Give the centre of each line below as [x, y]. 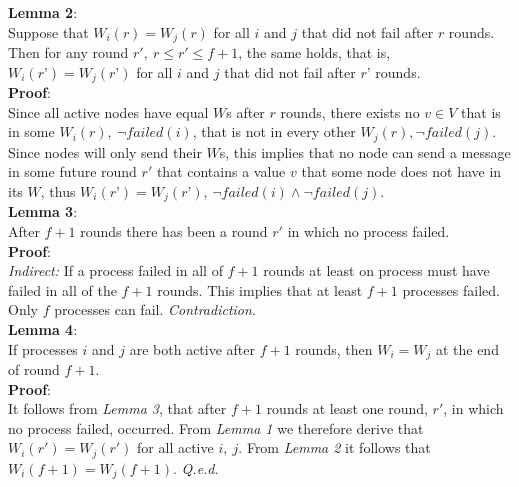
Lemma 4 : [43, 328]
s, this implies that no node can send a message [365, 151]
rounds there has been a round [174, 230]
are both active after [192, 348]
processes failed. [451, 289]
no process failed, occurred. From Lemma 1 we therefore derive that [216, 427]
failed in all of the [62, 289]
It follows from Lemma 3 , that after [117, 408]
